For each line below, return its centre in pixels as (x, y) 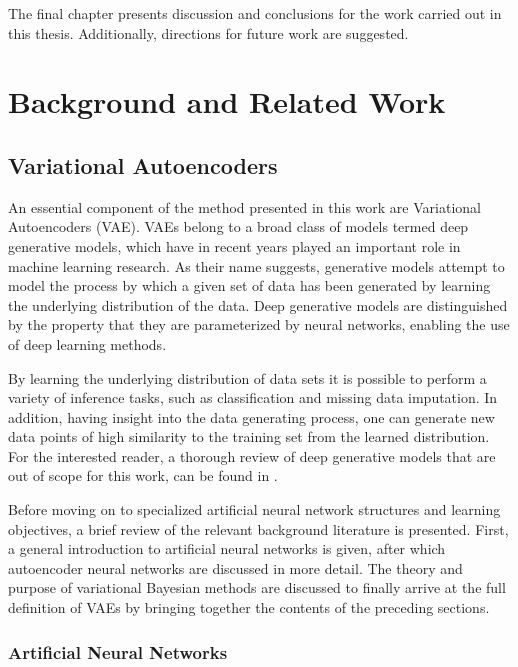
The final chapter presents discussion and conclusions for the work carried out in (255, 13)
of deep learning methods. (87, 343)
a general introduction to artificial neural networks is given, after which (227, 548)
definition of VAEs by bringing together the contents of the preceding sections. (249, 607)
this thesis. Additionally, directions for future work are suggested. (208, 32)
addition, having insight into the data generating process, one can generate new (251, 416)
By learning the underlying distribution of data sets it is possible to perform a (247, 377)
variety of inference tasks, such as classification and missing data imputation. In (253, 397)
